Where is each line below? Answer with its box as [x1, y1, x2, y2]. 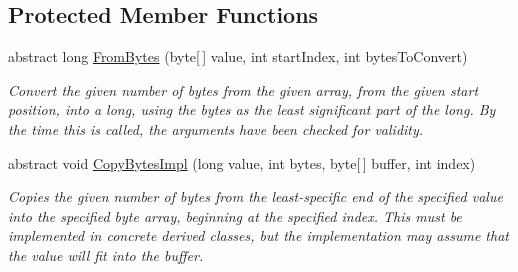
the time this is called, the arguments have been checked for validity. [8, 118, 424, 139]
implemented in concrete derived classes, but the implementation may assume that [8, 225, 509, 246]
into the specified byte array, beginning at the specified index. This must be [8, 205, 462, 226]
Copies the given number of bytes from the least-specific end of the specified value [8, 186, 503, 207]
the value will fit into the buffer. [8, 244, 204, 265]
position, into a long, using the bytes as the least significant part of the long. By [8, 99, 496, 120]
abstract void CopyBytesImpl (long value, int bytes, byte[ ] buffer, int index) [8, 152, 476, 173]
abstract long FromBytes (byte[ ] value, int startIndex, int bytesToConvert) [8, 46, 468, 67]
